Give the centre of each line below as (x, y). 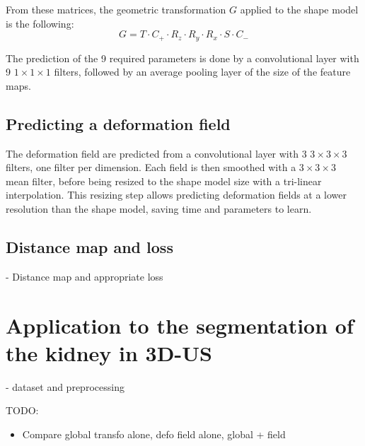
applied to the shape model (299, 9)
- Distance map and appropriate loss (85, 276)
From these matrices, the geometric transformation (116, 9)
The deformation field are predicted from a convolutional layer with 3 (156, 153)
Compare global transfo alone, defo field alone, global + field (154, 434)
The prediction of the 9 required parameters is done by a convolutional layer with (182, 58)
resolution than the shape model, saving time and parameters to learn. (159, 209)
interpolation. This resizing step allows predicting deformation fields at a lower (176, 195)
